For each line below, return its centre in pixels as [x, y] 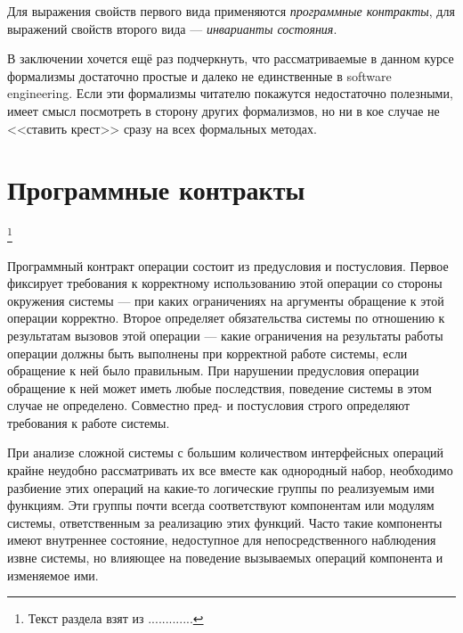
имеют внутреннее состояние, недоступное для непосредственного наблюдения [222, 540]
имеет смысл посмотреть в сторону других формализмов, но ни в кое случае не [223, 110]
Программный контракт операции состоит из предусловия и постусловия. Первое [228, 265]
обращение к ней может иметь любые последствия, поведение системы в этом [219, 387]
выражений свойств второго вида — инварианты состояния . [172, 28]
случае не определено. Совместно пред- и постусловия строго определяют [209, 405]
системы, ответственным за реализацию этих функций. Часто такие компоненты [225, 522]
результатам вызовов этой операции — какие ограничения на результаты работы [225, 335]
